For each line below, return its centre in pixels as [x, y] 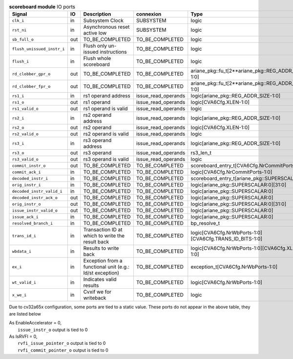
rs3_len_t [201, 153]
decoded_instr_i [30, 178]
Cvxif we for [97, 292]
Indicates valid [100, 279]
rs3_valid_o [25, 159]
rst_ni [19, 30]
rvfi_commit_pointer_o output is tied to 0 [63, 350]
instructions [113, 52]
